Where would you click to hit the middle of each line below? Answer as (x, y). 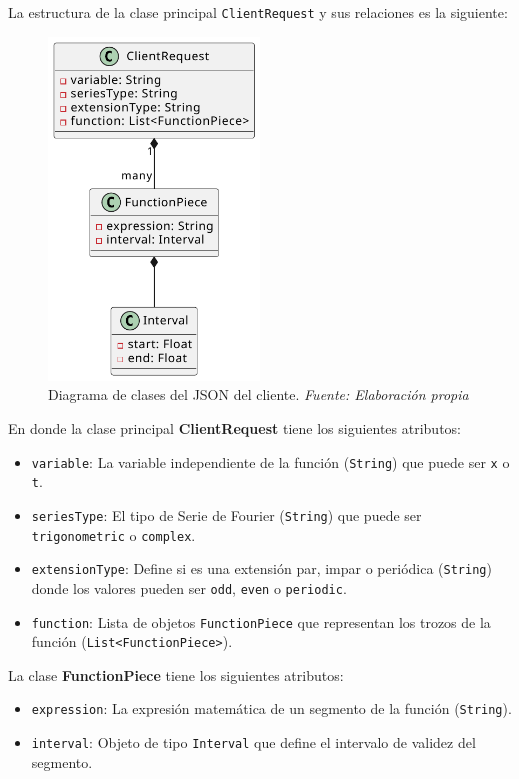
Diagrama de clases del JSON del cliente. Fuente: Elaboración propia (258, 394)
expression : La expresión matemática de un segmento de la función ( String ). (271, 708)
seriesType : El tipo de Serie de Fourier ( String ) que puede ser (226, 514)
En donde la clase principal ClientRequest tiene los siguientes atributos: (235, 428)
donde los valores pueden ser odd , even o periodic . (189, 587)
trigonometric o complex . (113, 534)
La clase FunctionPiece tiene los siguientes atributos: (176, 674)
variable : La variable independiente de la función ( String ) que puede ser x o (270, 461)
